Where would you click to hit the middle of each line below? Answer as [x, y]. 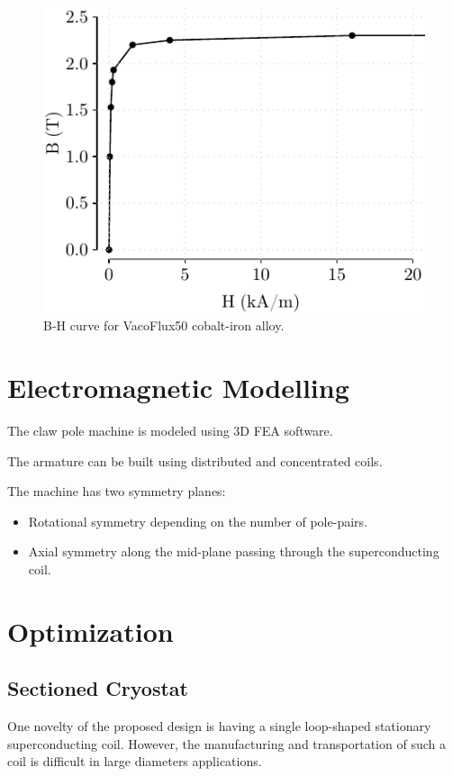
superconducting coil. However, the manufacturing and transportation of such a [226, 743]
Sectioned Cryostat [98, 688]
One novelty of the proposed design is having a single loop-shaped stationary [219, 726]
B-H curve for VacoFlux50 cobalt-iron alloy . [164, 325]
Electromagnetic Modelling [178, 388]
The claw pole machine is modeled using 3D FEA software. [170, 431]
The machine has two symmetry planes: [117, 491]
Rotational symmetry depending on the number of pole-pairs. [198, 521]
